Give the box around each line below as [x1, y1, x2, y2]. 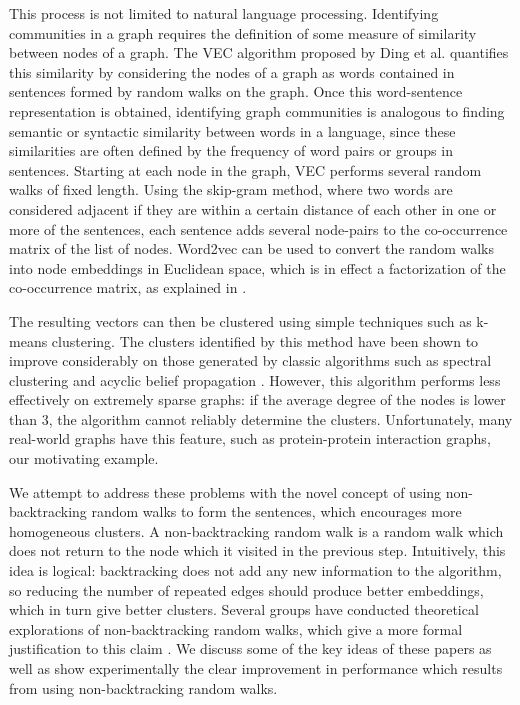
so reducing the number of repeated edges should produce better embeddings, [9, 579, 484, 600]
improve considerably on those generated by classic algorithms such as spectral [9, 350, 492, 371]
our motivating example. [9, 448, 159, 469]
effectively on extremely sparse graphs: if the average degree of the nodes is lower [9, 389, 506, 410]
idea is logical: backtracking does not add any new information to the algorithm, [9, 560, 502, 581]
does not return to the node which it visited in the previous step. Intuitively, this [9, 540, 506, 561]
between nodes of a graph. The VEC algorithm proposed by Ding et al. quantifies [9, 42, 509, 63]
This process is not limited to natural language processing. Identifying [9, 3, 439, 23]
